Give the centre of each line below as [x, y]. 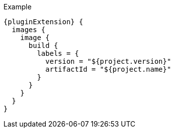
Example [18, 7]
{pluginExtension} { [43, 22]
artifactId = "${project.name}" [108, 69]
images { [29, 30]
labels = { [58, 53]
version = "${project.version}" [108, 61]
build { [43, 45]
